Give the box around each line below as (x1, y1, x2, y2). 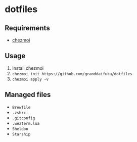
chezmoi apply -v (12, 77, 49, 82)
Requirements (5, 24, 50, 32)
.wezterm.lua (12, 121, 40, 126)
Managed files (5, 90, 51, 99)
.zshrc (12, 110, 26, 115)
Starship (12, 131, 31, 137)
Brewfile (12, 105, 31, 110)
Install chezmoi (12, 65, 44, 71)
